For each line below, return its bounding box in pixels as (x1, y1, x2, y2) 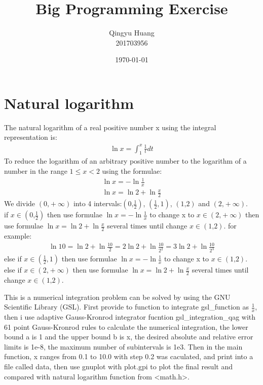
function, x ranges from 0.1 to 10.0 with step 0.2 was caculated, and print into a (4, 351, 253, 362)
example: (4, 230, 32, 241)
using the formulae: (102, 165, 162, 176)
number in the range (4, 165, 67, 176)
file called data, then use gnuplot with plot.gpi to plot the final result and (4, 361, 233, 371)
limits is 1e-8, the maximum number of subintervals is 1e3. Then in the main (4, 341, 243, 352)
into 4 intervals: (73, 198, 122, 209)
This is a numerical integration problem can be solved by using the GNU (4, 291, 231, 302)
